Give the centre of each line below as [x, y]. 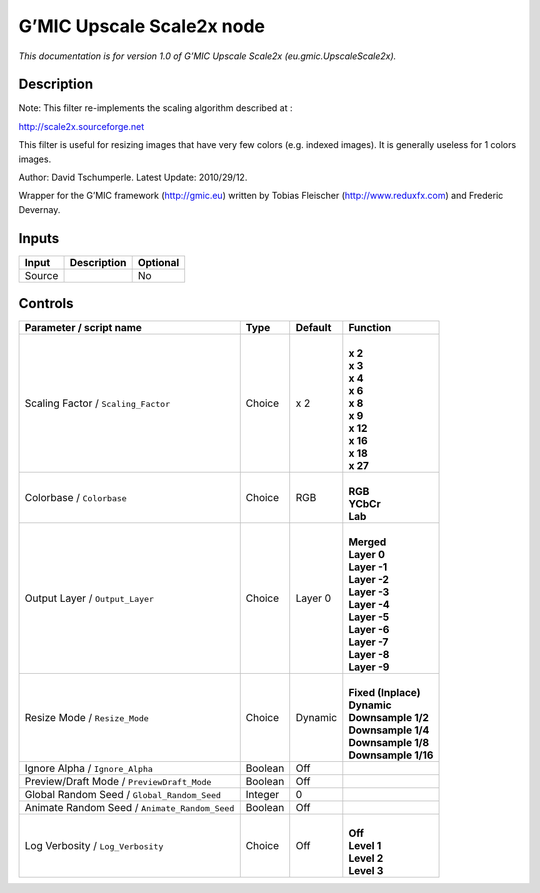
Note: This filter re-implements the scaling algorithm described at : [156, 108]
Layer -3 [369, 592]
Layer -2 [369, 580]
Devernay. [39, 209]
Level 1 [365, 846]
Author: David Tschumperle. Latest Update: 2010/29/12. [133, 177]
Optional [158, 262]
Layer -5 [369, 617]
